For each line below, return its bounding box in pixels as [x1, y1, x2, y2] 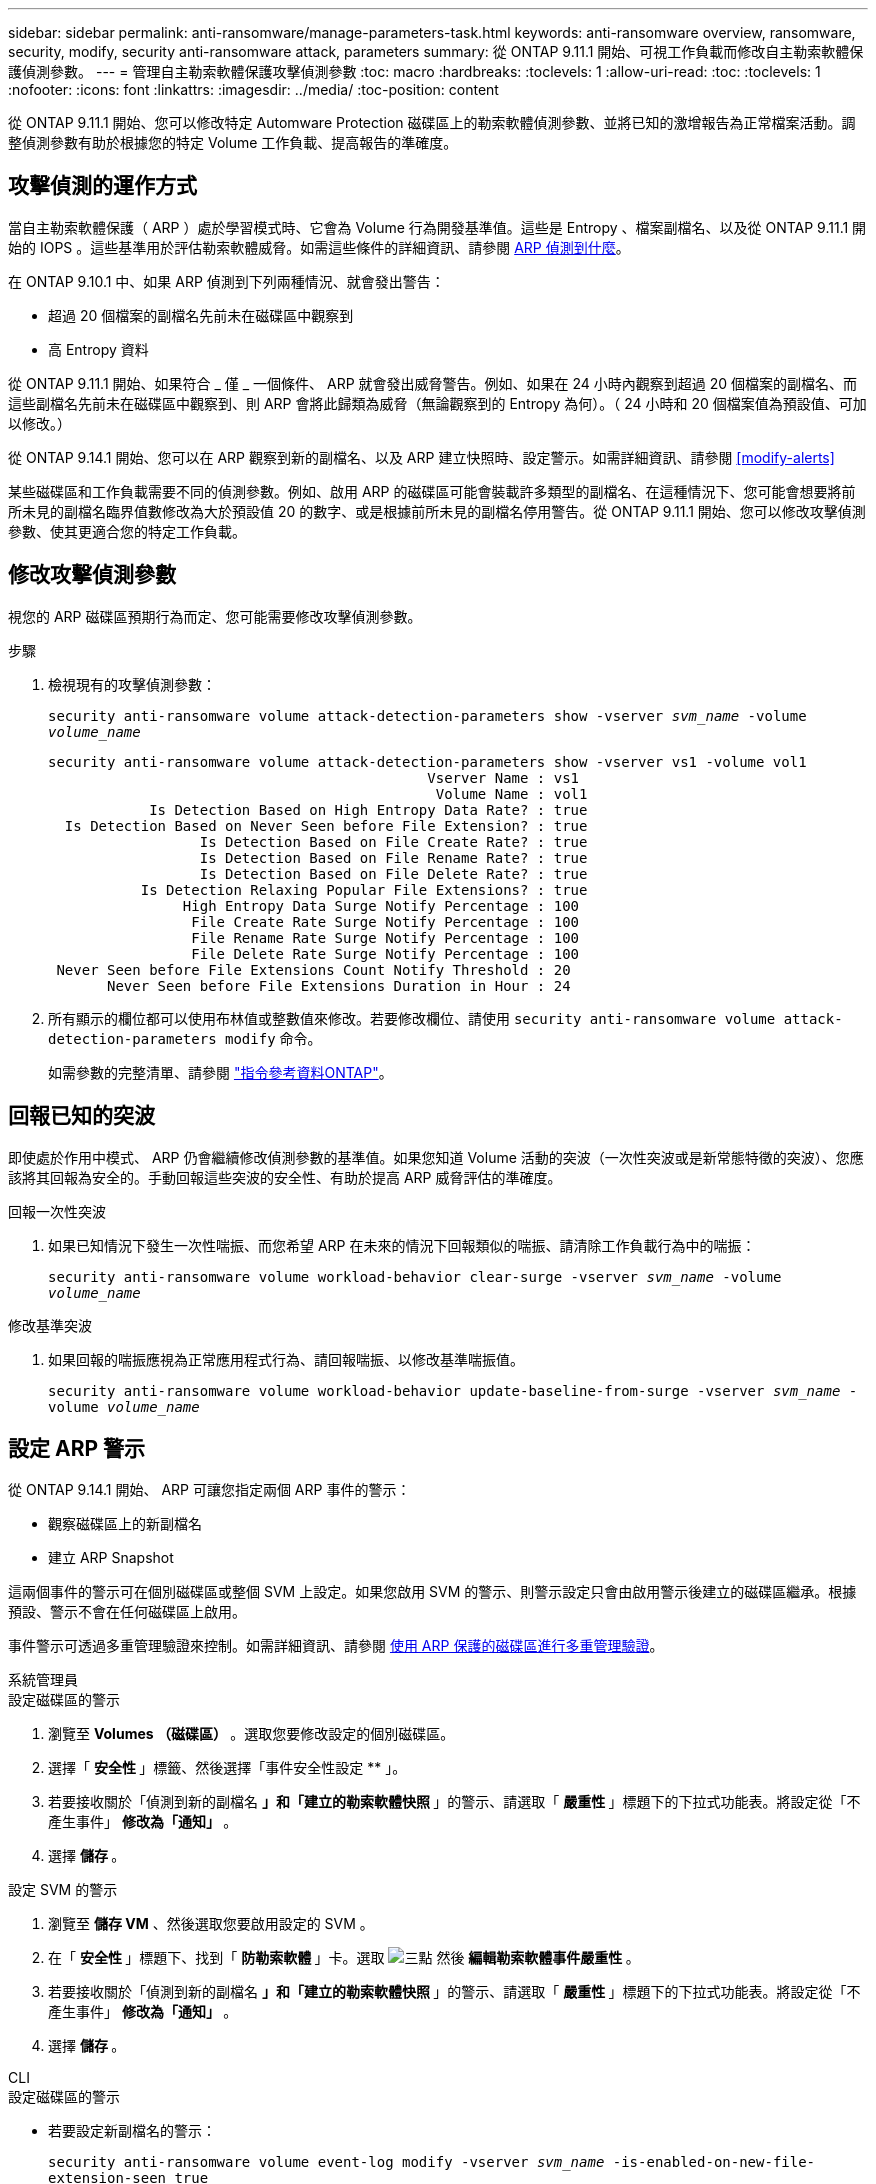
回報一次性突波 [8, 1202, 106, 1220]
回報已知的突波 [8, 1103, 155, 1129]
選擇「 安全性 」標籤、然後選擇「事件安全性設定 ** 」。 [48, 1759, 407, 1777]
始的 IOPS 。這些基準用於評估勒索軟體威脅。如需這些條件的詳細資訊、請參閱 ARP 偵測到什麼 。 [8, 238, 630, 256]
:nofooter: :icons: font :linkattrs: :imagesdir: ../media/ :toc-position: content [8, 81, 499, 98]
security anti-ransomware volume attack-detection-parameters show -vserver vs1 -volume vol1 [48, 753, 807, 770]
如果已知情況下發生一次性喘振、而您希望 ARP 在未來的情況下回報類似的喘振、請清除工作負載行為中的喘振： [48, 1236, 756, 1254]
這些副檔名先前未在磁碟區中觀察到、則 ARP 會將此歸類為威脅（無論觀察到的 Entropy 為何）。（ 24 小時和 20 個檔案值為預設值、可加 [8, 394, 867, 412]
